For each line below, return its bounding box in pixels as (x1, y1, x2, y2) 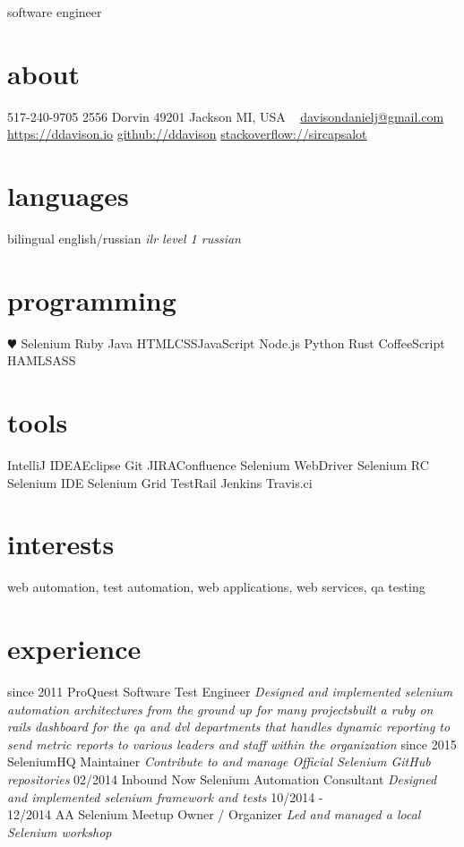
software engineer (7, 3, 102, 21)
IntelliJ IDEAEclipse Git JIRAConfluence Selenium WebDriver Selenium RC (7, 456, 429, 475)
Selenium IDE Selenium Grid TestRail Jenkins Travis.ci (7, 473, 313, 492)
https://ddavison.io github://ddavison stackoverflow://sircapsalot (7, 124, 367, 143)
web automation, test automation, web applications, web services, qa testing (7, 577, 425, 596)
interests (7, 526, 115, 562)
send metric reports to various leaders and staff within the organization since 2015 (7, 734, 457, 753)
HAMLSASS (7, 351, 76, 370)
